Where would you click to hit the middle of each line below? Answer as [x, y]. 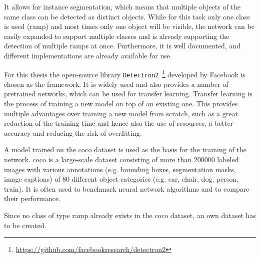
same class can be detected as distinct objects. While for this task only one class [127, 16]
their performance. [32, 198]
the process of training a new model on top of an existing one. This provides [121, 104]
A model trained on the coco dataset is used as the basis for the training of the [125, 149]
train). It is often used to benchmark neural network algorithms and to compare [127, 188]
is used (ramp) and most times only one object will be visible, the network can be [129, 26]
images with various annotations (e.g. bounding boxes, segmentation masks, [120, 169]
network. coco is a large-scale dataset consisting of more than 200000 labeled [121, 159]
